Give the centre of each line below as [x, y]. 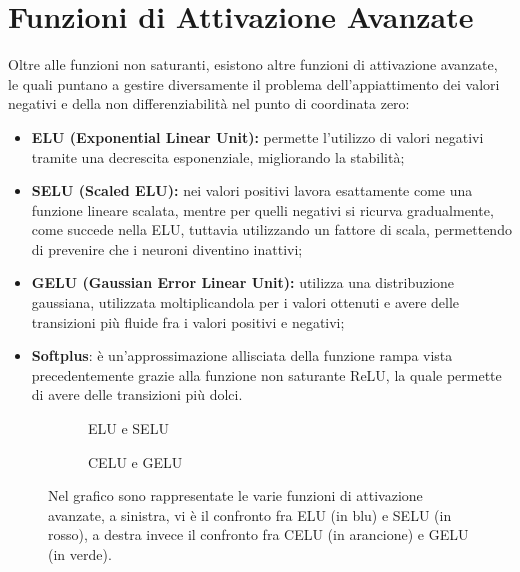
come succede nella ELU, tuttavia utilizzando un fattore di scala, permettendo [271, 229]
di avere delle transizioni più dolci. [137, 394]
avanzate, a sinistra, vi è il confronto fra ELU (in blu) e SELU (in [250, 514]
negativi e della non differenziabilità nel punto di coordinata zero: [209, 103]
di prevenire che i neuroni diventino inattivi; [167, 248]
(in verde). [80, 554]
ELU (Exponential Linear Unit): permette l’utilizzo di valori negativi [257, 136]
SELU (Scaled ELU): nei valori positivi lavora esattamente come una [252, 190]
